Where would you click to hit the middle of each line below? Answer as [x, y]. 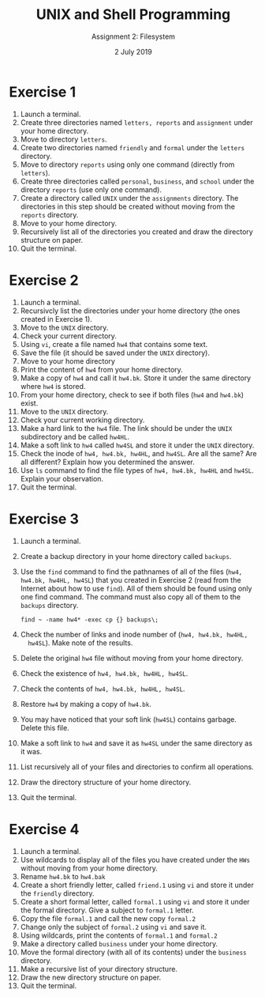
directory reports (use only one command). [91, 189]
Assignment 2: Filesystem [133, 36]
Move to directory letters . [63, 139]
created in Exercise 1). [56, 319]
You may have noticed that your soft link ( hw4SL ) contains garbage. [129, 719]
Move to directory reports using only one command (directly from [127, 164]
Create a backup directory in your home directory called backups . [126, 556]
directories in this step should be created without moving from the [128, 206]
